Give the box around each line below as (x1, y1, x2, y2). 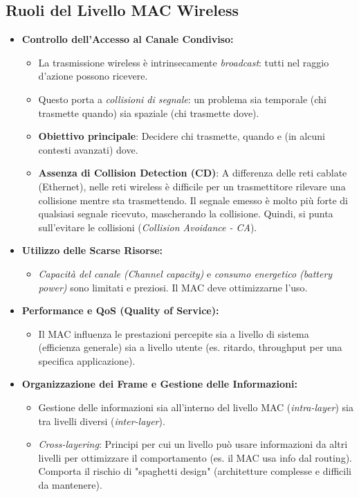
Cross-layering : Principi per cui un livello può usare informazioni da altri (38, 437, 348, 451)
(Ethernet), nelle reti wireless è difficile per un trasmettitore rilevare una (38, 179, 346, 193)
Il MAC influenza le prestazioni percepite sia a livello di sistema (38, 326, 309, 341)
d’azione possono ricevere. (38, 69, 148, 83)
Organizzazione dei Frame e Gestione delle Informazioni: (21, 377, 297, 391)
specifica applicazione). (38, 353, 136, 368)
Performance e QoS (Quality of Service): (21, 303, 219, 318)
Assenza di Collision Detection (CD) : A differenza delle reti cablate (38, 165, 347, 180)
